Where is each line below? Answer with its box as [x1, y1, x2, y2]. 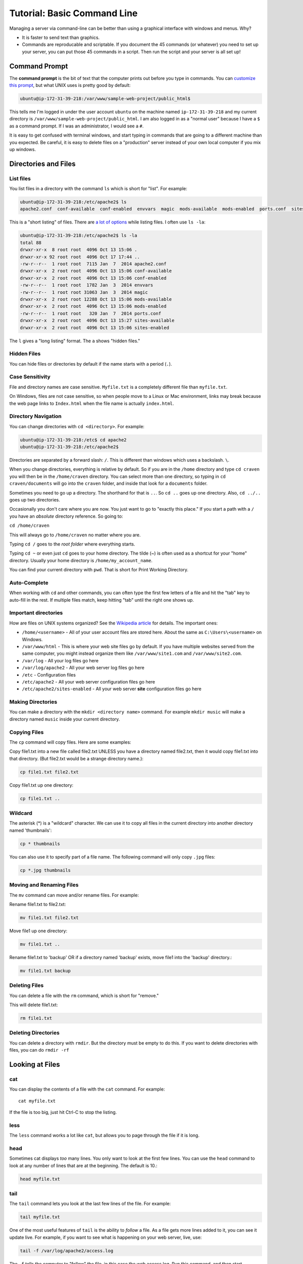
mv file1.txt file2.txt [20, 915, 79, 920]
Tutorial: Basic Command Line [9, 8, 138, 19]
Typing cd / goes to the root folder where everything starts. [9, 541, 136, 547]
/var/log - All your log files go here [22, 657, 98, 663]
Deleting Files [9, 982, 44, 989]
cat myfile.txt [18, 1098, 56, 1104]
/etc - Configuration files [22, 671, 76, 678]
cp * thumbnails [20, 841, 61, 846]
